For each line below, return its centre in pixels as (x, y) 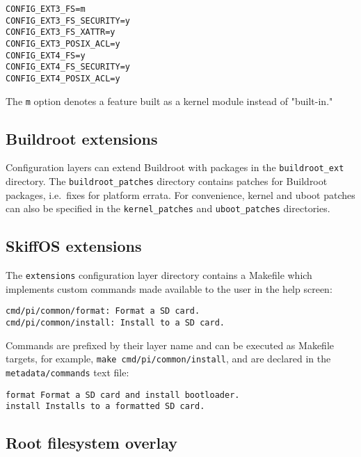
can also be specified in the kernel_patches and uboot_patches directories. (168, 208)
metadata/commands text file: (67, 372)
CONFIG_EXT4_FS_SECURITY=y (68, 67)
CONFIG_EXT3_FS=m (46, 9)
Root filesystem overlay (92, 443)
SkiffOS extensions (74, 246)
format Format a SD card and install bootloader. (123, 395)
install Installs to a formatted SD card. (105, 407)
